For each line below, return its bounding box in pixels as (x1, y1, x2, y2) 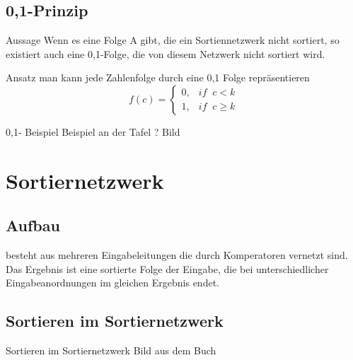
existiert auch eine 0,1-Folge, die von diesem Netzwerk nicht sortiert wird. (6, 46, 325, 61)
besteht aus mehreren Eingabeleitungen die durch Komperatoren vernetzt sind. (6, 248, 348, 262)
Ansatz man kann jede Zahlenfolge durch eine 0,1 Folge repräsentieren (6, 70, 310, 85)
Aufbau (6, 214, 60, 236)
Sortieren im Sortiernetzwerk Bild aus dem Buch (6, 343, 216, 358)
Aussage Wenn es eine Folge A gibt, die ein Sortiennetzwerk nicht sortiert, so (6, 33, 340, 47)
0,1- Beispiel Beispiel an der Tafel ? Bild (6, 124, 180, 139)
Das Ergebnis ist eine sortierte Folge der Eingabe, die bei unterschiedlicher (6, 261, 329, 276)
